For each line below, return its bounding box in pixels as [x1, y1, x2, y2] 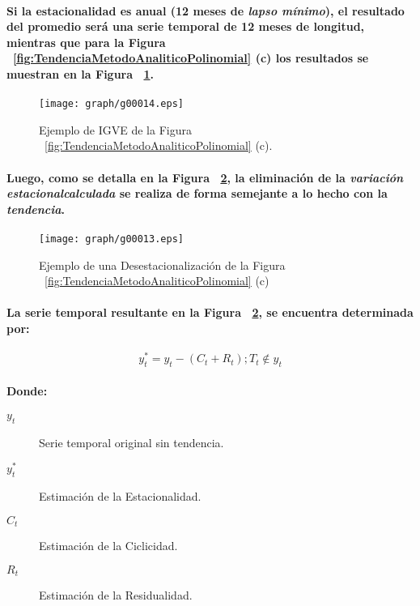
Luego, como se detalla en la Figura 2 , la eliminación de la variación [6, 169, 404, 186]
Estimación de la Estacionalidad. [39, 488, 202, 505]
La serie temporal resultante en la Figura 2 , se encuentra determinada [6, 304, 414, 321]
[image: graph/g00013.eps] [39, 233, 184, 245]
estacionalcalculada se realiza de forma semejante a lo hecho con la [6, 185, 388, 202]
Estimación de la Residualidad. [39, 587, 193, 604]
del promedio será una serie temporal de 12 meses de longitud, [6, 18, 365, 35]
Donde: [6, 382, 48, 399]
